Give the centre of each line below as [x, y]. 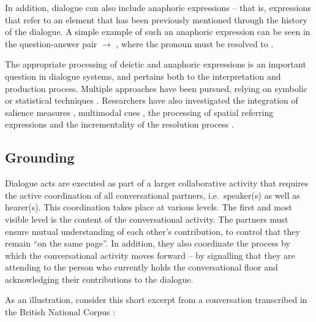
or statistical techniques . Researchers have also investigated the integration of [152, 100]
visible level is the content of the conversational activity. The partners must [147, 219]
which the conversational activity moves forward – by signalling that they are [150, 255]
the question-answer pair [51, 43]
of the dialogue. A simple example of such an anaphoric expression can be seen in [158, 32]
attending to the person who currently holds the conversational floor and [141, 267]
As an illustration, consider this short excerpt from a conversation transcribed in [156, 300]
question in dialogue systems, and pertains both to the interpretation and [143, 76]
